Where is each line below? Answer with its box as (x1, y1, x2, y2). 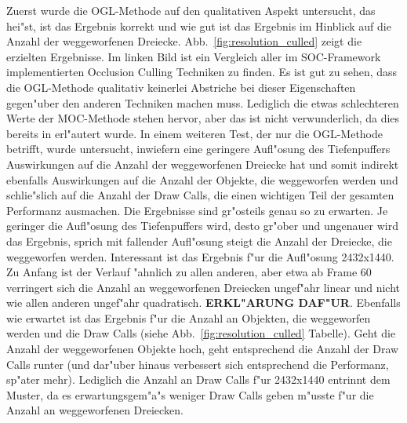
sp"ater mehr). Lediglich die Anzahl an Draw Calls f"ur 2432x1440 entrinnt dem (6, 371, 391, 388)
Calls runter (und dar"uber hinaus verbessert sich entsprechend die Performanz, (6, 356, 389, 372)
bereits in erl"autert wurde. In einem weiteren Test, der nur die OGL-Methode (6, 125, 383, 141)
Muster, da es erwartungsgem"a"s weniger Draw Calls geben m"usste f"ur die (6, 386, 374, 403)
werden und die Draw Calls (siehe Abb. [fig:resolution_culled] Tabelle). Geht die (6, 325, 396, 341)
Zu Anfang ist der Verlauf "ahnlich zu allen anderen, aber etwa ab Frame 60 (6, 264, 372, 280)
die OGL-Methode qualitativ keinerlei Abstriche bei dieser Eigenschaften (6, 78, 356, 95)
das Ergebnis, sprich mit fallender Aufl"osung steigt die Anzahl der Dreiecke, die (6, 232, 392, 249)
